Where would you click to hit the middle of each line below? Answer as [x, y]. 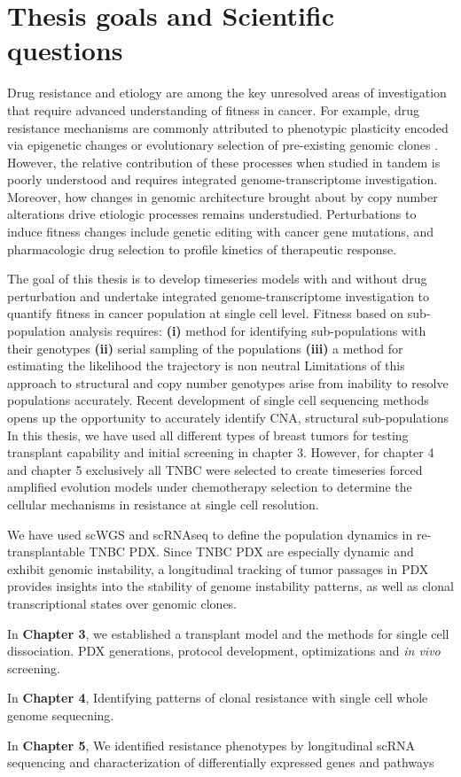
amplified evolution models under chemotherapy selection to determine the [210, 487]
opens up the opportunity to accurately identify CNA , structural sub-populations [228, 417]
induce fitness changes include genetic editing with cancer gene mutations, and [220, 232]
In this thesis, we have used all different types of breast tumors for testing [208, 435]
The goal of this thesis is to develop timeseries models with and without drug [217, 279]
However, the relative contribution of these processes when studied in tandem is [224, 162]
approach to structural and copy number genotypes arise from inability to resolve [228, 382]
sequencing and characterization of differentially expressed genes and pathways [221, 762]
